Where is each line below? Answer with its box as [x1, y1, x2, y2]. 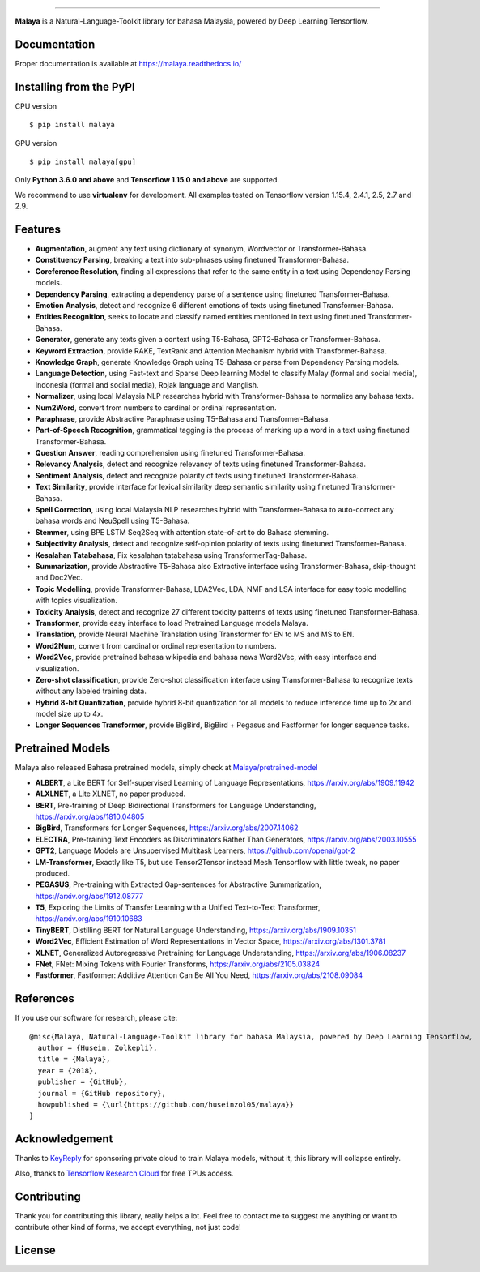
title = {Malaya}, [37, 1055, 111, 1064]
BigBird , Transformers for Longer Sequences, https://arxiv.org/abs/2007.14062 [35, 823, 299, 833]
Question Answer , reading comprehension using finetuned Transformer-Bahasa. [35, 448, 305, 458]
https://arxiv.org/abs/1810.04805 [35, 812, 145, 821]
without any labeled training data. [35, 686, 147, 696]
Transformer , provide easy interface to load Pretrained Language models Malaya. [35, 618, 308, 627]
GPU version [15, 138, 57, 148]
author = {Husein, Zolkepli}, [37, 1043, 158, 1053]
